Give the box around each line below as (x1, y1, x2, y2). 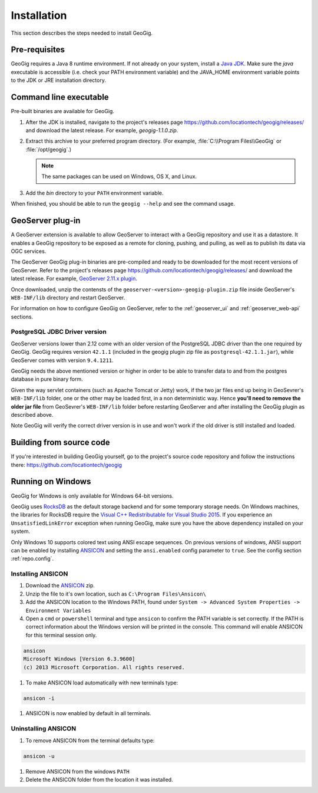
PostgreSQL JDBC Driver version (11, 328, 107, 336)
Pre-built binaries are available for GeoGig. (11, 108, 115, 115)
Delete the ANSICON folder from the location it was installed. (25, 776, 173, 783)
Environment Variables (25, 607, 91, 614)
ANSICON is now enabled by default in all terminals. (25, 710, 151, 717)
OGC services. (11, 248, 47, 255)
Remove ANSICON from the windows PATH (25, 768, 130, 775)
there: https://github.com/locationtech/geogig (11, 461, 122, 468)
